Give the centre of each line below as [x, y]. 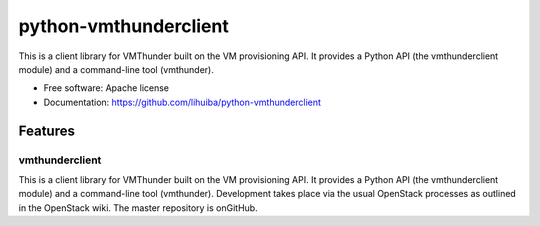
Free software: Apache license [106, 88]
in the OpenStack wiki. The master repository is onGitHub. [138, 207]
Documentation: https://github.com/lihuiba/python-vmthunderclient [182, 102]
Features [46, 130]
